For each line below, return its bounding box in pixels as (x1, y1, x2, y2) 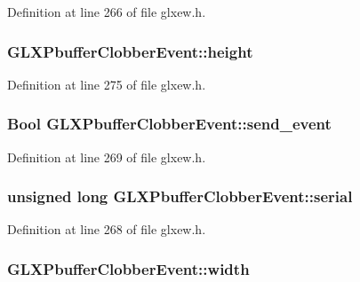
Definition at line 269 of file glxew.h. (7, 147, 206, 166)
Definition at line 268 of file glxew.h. (7, 220, 206, 239)
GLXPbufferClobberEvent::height (7, 40, 253, 62)
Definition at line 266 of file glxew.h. (7, 3, 206, 20)
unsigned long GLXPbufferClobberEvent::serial (7, 185, 353, 208)
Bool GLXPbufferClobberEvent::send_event (7, 113, 332, 135)
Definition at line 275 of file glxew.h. (7, 74, 206, 93)
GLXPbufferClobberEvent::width (7, 257, 250, 279)
